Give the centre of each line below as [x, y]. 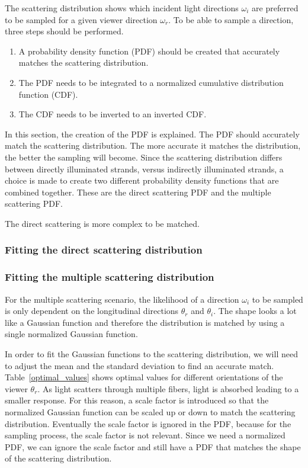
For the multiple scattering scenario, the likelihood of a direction [122, 299]
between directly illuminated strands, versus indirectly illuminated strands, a [144, 169]
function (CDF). [48, 94]
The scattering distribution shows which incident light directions [122, 8]
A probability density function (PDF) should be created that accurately [149, 51]
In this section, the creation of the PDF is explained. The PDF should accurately [152, 134]
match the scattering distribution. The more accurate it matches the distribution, [153, 145]
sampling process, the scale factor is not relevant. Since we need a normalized [145, 435]
